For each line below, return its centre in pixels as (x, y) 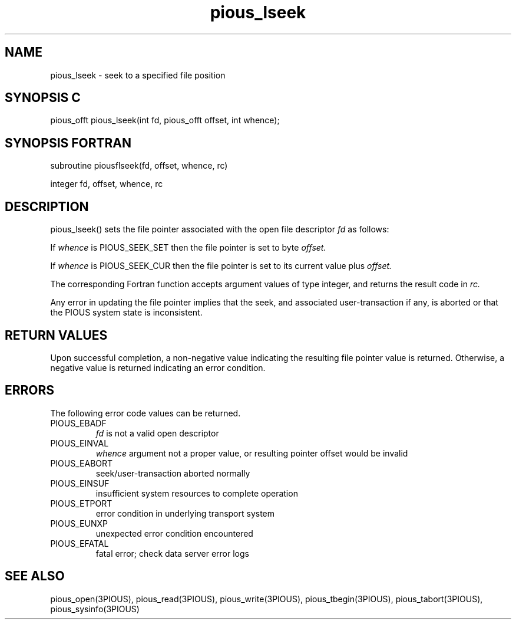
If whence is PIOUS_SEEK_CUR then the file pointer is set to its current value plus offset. (221, 266)
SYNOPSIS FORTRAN (68, 143)
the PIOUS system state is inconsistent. (126, 313)
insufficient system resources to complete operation (197, 493)
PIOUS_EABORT (82, 463)
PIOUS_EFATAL (80, 543)
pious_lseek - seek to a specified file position (138, 75)
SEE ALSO (35, 576)
